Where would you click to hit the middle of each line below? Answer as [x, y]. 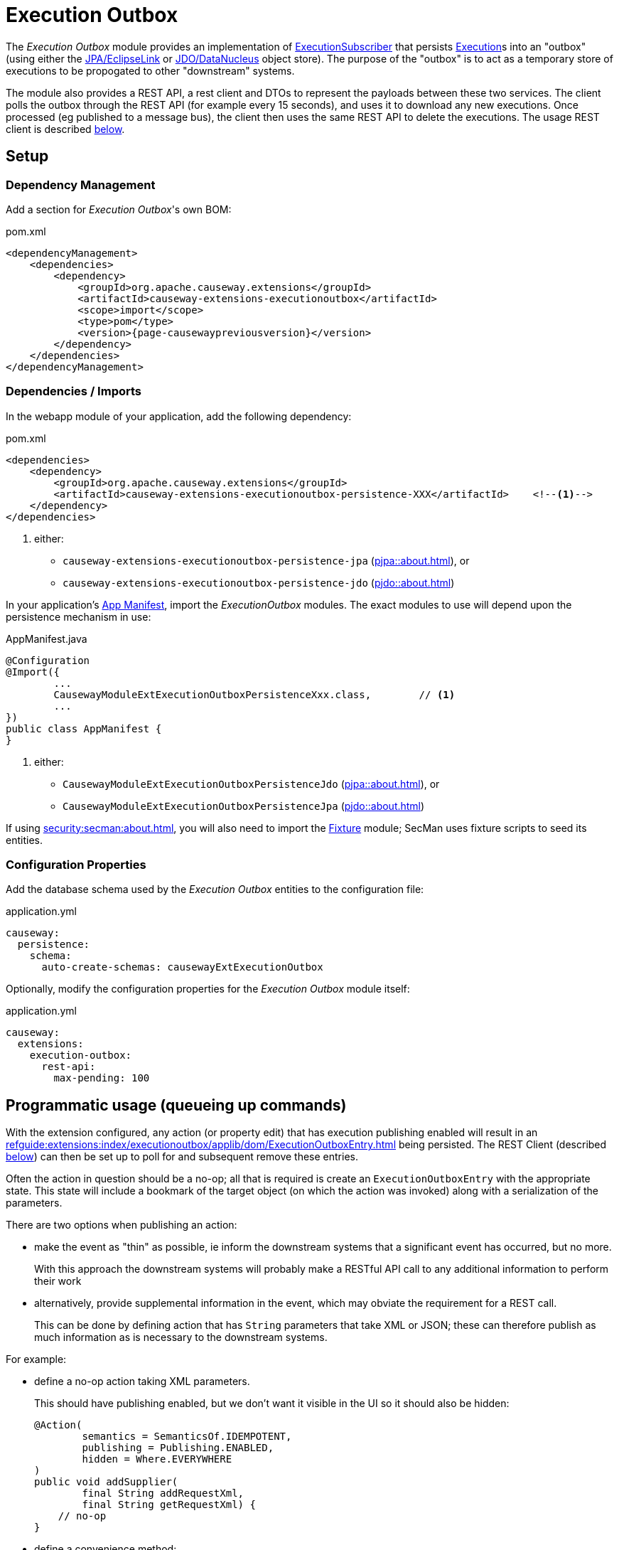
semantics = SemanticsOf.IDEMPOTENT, [187, 1437]
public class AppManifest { [84, 728]
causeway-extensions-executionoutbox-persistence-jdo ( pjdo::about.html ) [259, 582]
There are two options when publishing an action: [122, 1225]
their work [58, 1281]
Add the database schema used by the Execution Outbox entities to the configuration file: [215, 889]
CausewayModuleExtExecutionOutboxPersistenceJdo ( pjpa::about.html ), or [251, 784]
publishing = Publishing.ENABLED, [178, 1448]
